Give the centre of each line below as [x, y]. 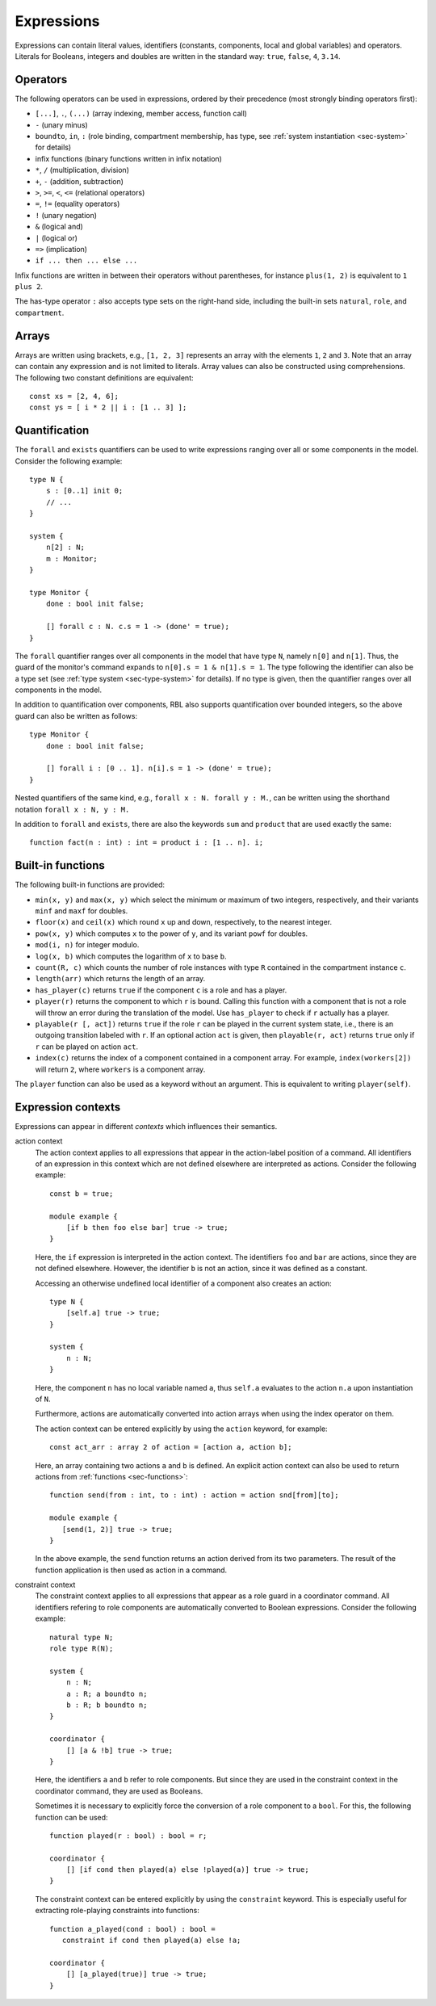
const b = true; [82, 1194]
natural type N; [82, 1637]
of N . [43, 1399]
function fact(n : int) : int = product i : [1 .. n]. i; [147, 843]
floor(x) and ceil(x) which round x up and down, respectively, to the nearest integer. [184, 922]
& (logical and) [59, 227]
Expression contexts [68, 1107]
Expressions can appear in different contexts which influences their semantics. [146, 1126]
